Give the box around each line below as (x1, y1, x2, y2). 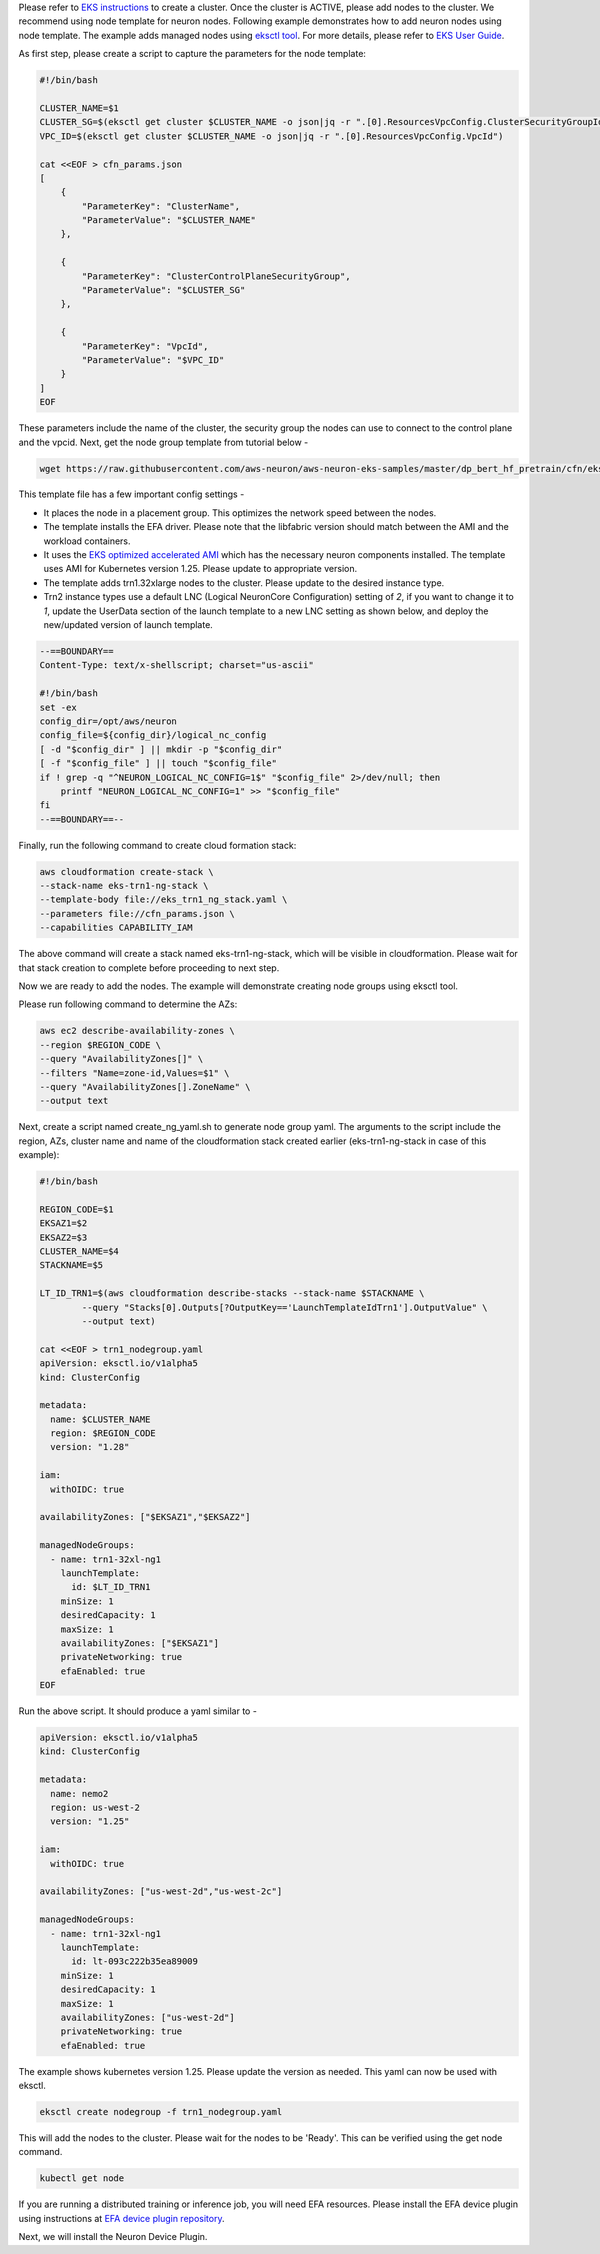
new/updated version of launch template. (43, 619, 214, 630)
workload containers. (43, 535, 131, 547)
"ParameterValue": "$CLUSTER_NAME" (81, 215, 257, 226)
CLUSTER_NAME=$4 (39, 1246, 120, 1257)
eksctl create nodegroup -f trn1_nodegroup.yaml (39, 2106, 283, 2118)
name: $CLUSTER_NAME (50, 1413, 151, 1425)
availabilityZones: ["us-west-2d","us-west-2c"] (39, 1886, 283, 1897)
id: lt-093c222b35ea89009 (71, 1956, 199, 1967)
